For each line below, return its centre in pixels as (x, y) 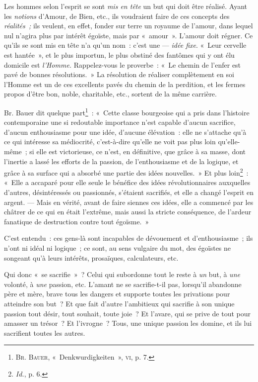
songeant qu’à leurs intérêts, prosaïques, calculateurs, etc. (91, 257)
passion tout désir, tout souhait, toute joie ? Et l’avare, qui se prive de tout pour (127, 313)
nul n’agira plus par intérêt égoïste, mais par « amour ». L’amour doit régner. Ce (129, 35)
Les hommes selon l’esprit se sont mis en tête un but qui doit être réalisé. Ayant (126, 6)
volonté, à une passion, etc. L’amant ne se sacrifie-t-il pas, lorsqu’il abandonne (123, 284)
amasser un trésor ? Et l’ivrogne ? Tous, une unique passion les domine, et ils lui (128, 323)
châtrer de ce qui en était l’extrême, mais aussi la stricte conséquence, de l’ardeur (128, 212)
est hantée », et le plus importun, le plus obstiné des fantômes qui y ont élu (119, 54)
